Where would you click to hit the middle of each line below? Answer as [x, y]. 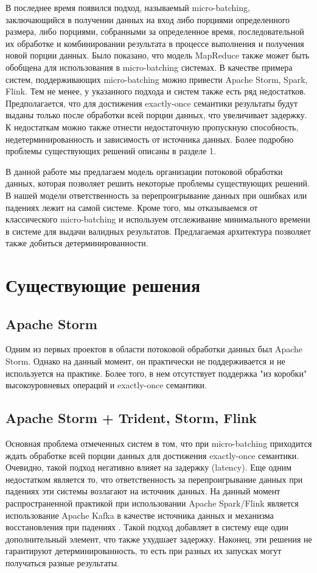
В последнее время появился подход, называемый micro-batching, [128, 7]
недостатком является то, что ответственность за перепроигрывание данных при [154, 479]
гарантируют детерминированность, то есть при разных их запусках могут [144, 551]
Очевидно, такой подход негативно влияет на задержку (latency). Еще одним [149, 467]
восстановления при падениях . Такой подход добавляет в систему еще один [147, 527]
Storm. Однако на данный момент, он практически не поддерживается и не [145, 361]
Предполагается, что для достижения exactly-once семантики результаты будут [152, 103]
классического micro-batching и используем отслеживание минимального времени [158, 219]
